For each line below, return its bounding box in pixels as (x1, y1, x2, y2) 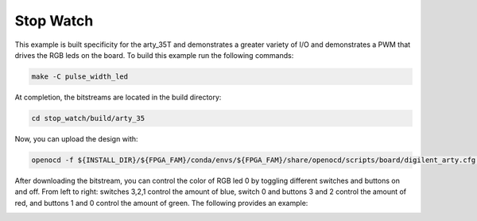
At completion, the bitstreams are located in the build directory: (14, 92, 222, 102)
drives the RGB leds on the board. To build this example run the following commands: (14, 50, 294, 60)
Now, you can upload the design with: (14, 134, 138, 143)
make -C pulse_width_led (31, 72, 129, 81)
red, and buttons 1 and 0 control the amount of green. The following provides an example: (14, 198, 308, 207)
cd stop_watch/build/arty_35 (31, 114, 145, 122)
